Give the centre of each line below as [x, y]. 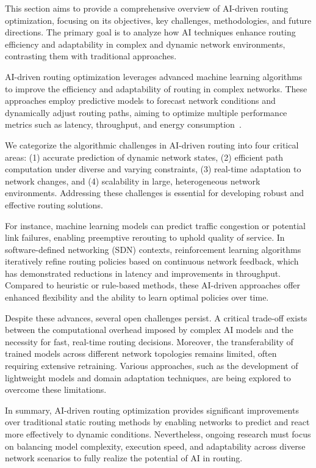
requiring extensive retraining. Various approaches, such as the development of [152, 366]
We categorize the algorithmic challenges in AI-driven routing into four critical [152, 144]
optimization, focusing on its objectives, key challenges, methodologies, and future [158, 20]
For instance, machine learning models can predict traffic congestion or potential [155, 225]
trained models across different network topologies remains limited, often [141, 353]
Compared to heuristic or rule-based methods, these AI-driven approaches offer [153, 285]
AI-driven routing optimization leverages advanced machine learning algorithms [154, 76]
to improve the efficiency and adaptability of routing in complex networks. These [156, 88]
